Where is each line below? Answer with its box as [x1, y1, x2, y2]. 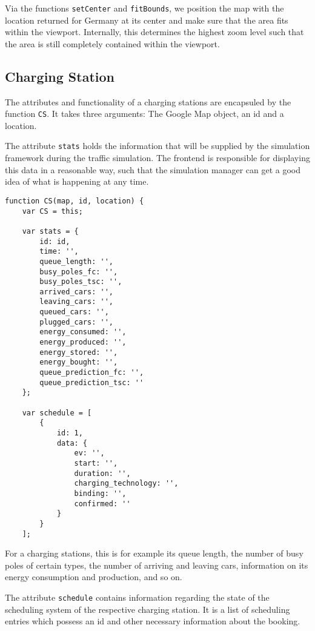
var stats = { [22, 226, 79, 236]
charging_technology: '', [74, 479, 179, 488]
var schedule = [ [22, 408, 92, 417]
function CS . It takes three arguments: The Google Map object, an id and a [5, 107, 284, 120]
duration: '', [74, 469, 131, 478]
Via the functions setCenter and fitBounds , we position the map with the [5, 2, 284, 14]
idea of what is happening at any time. [5, 175, 149, 188]
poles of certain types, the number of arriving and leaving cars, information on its [5, 558, 308, 571]
